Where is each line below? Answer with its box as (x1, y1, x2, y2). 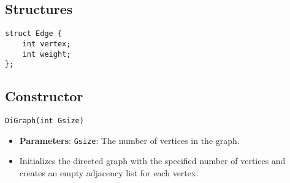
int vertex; (22, 39, 71, 48)
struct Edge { (5, 29, 63, 38)
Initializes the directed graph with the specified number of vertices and (19, 154, 286, 167)
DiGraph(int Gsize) (5, 117, 84, 126)
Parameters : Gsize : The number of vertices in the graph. (19, 134, 240, 146)
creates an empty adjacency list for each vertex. (19, 166, 199, 179)
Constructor (5, 87, 83, 106)
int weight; (22, 49, 71, 59)
